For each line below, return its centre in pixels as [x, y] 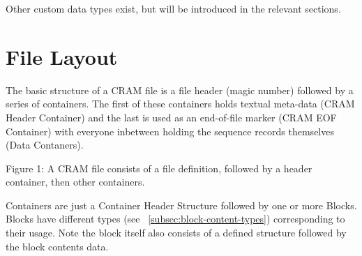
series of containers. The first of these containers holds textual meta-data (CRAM [180, 104]
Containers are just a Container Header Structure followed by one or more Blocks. [181, 205]
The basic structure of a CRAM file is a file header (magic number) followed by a [180, 90]
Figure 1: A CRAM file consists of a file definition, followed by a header [159, 168]
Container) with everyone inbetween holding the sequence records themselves [170, 131]
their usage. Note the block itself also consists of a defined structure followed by [176, 233]
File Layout [62, 56]
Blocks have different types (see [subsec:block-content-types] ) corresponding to [175, 219]
